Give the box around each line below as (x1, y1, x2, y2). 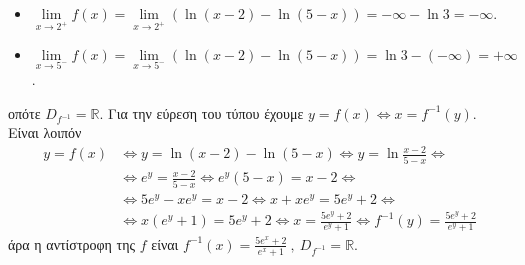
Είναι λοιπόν (8, 122, 82, 143)
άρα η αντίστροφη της (8, 233, 136, 254)
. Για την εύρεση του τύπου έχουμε (99, 102, 304, 123)
